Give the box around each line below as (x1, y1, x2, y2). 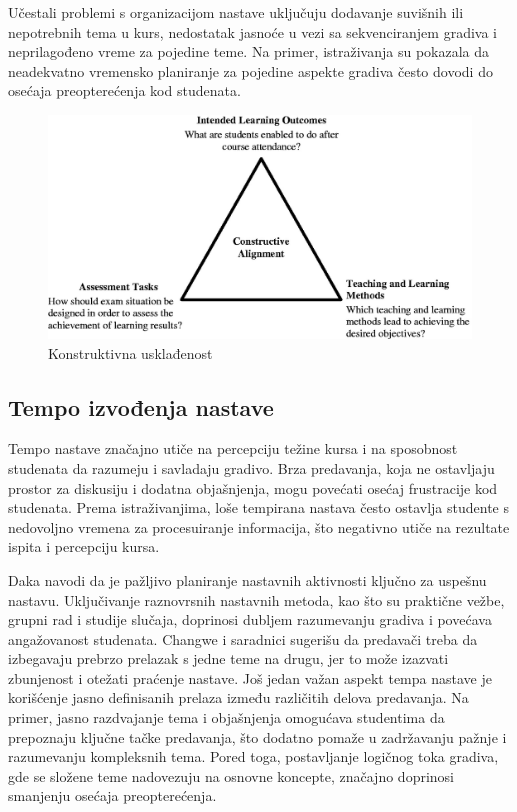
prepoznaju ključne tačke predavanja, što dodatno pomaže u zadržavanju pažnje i (8, 726, 507, 747)
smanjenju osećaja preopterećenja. (8, 785, 217, 806)
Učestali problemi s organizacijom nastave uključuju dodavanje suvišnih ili (8, 2, 464, 22)
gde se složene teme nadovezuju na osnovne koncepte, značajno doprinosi (8, 765, 454, 786)
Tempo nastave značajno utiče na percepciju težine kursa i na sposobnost (8, 438, 458, 459)
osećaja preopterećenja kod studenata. (8, 80, 241, 101)
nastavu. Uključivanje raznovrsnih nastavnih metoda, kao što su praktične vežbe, (8, 589, 505, 610)
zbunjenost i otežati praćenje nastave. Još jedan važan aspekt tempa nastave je (8, 667, 492, 688)
